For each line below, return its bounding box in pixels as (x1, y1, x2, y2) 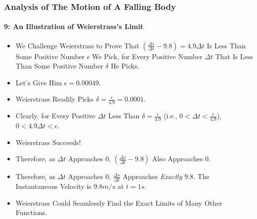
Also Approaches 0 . (152, 153, 211, 164)
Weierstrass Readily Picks (15, 94, 94, 104)
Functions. (15, 207, 47, 218)
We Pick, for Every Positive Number (92, 51, 203, 61)
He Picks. (111, 61, 139, 71)
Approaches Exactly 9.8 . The (123, 171, 210, 182)
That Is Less (215, 51, 253, 61)
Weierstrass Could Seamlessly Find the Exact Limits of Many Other (15, 197, 222, 208)
